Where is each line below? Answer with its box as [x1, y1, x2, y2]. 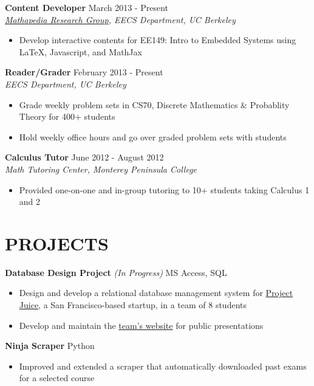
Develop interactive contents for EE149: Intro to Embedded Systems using [19, 33, 296, 46]
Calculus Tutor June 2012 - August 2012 [5, 151, 164, 164]
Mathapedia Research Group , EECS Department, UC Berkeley [5, 13, 236, 26]
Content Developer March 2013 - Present [5, 1, 169, 13]
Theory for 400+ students [19, 110, 115, 123]
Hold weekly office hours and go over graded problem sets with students [19, 130, 287, 143]
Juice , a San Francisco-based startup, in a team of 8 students [19, 298, 247, 311]
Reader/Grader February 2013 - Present [5, 66, 163, 78]
